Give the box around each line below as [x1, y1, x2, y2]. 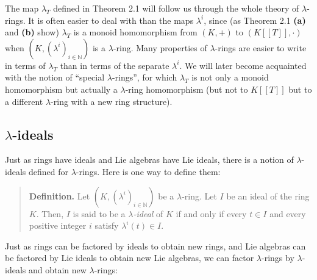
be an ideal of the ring [226, 189, 310, 202]
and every [269, 207, 306, 220]
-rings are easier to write [215, 41, 307, 54]
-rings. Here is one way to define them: [76, 165, 221, 178]
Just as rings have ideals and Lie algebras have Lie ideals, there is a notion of [5, 153, 294, 166]
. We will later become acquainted [179, 59, 307, 71]
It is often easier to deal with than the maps [28, 13, 194, 26]
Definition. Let [29, 189, 90, 202]
